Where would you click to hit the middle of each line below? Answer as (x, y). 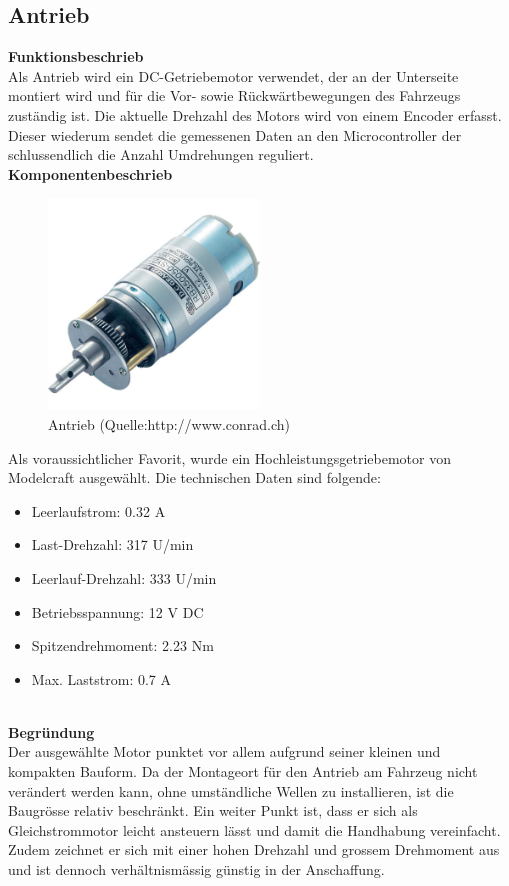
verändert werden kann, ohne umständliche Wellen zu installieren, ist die (231, 790)
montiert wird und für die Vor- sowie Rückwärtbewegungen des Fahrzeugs (234, 95)
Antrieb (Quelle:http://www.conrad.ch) (169, 423)
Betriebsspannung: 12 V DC (117, 611)
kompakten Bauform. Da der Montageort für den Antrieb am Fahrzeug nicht (243, 771)
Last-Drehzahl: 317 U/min (112, 544)
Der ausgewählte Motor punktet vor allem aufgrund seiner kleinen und (224, 751)
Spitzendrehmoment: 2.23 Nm (122, 645)
